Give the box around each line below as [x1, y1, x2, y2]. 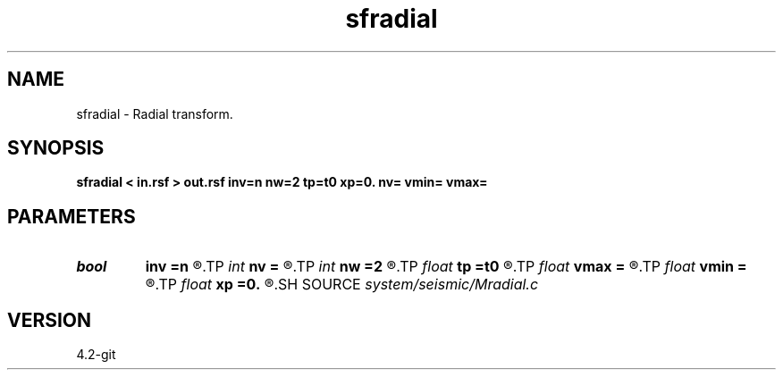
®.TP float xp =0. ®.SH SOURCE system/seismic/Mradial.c [145, 275, 539, 294]
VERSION [7, 308, 92, 331]
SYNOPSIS [7, 137, 105, 160]
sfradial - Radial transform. [76, 105, 233, 121]
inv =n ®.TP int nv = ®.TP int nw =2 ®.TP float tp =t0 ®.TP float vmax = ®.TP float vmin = [145, 257, 747, 276]
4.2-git [76, 347, 116, 363]
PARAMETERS [7, 205, 136, 228]
